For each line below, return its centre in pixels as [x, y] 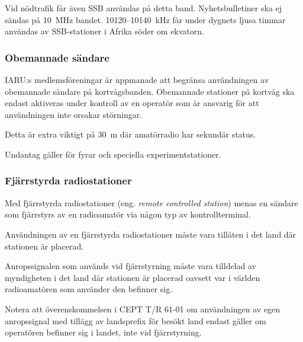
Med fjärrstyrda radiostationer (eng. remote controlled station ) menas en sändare [151, 202]
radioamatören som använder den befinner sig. [89, 289]
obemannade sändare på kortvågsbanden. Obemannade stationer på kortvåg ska [150, 91]
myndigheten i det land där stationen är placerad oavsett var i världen [133, 277]
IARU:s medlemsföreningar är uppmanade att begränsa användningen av [137, 79]
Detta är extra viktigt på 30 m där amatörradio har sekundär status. [130, 134]
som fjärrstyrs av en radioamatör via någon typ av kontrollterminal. [128, 214]
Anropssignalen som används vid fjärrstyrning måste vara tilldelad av [130, 266]
